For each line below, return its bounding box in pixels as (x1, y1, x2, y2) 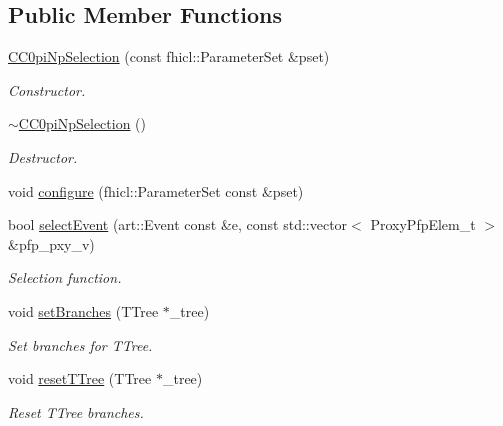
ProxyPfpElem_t (370, 214, 476, 235)
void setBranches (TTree (8, 300, 159, 321)
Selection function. (8, 267, 122, 288)
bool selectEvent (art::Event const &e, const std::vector (8, 214, 348, 235)
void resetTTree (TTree (8, 368, 152, 389)
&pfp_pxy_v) (8, 233, 95, 254)
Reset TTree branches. (8, 401, 144, 422)
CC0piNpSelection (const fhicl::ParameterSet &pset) (8, 46, 330, 67)
